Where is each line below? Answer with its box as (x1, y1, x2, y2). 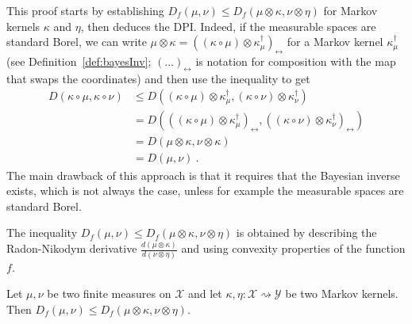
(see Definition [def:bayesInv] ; (6, 52, 152, 69)
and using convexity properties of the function (181, 240, 406, 257)
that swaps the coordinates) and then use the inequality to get (6, 70, 310, 86)
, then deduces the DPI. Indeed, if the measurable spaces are (80, 17, 376, 34)
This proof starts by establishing (6, 2, 164, 18)
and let (187, 285, 222, 302)
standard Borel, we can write (6, 33, 147, 50)
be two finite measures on (47, 285, 171, 302)
